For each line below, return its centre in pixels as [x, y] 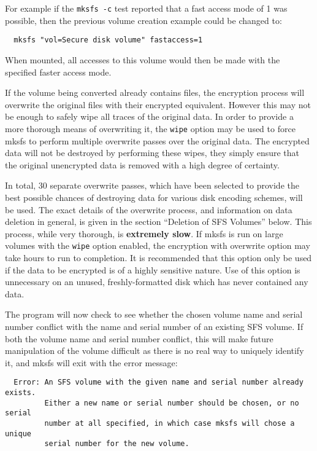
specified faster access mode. [58, 72]
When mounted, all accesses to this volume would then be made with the [143, 59]
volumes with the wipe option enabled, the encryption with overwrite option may [158, 245]
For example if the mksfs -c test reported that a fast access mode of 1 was [146, 8]
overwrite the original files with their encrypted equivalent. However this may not [158, 104]
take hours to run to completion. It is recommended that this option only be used [158, 257]
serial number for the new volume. [117, 444]
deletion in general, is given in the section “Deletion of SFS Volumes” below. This [158, 222]
